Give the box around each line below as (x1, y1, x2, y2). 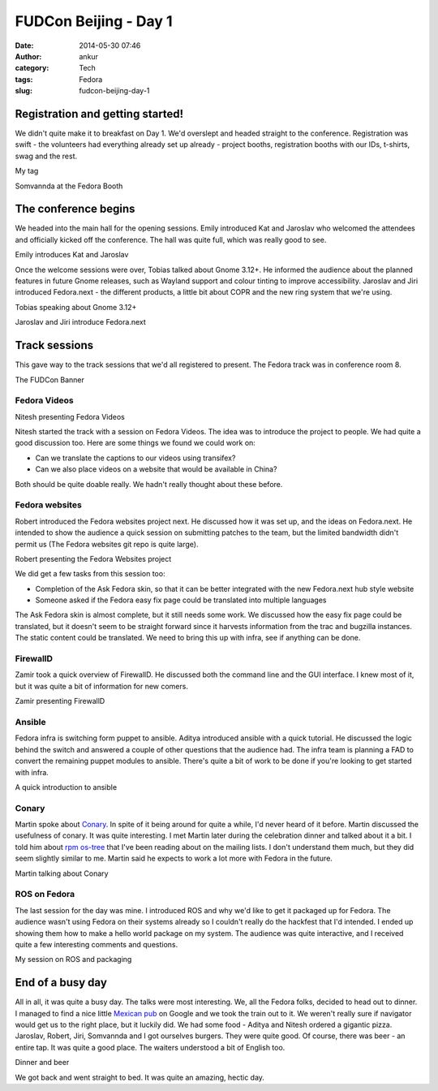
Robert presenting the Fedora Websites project (15, 554, 172, 563)
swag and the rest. (15, 151, 78, 161)
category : (15, 63, 49, 73)
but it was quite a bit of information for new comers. (15, 681, 188, 691)
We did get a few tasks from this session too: (15, 569, 165, 579)
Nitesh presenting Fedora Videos (15, 412, 125, 421)
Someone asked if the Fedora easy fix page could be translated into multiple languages (35, 595, 327, 605)
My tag (15, 166, 39, 176)
